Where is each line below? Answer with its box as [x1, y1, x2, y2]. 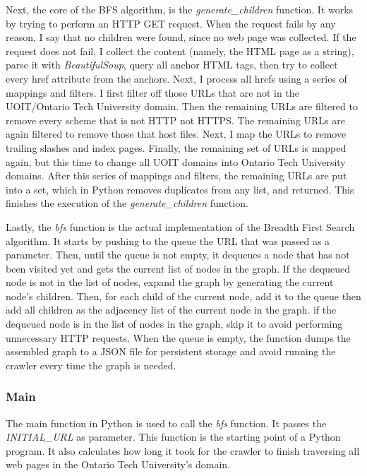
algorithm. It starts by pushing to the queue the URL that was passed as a [6, 233, 330, 248]
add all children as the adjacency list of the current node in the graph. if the [6, 302, 337, 317]
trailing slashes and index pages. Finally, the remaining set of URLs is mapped [6, 140, 347, 155]
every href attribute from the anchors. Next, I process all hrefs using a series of [6, 71, 347, 85]
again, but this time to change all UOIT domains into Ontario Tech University [6, 154, 346, 169]
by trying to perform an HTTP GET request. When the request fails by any [6, 16, 336, 30]
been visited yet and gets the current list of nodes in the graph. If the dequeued [6, 261, 351, 275]
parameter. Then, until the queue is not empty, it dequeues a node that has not [6, 247, 350, 262]
